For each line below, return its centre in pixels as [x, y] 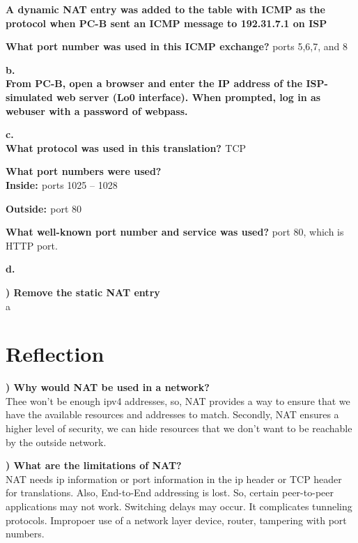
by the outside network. [56, 442]
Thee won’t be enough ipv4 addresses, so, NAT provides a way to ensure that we [178, 400]
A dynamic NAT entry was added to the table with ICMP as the [165, 9]
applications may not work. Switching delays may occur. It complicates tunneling [179, 506]
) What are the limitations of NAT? [94, 465]
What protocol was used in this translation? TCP [126, 147]
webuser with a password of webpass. [97, 110]
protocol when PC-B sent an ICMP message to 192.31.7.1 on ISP [166, 23]
